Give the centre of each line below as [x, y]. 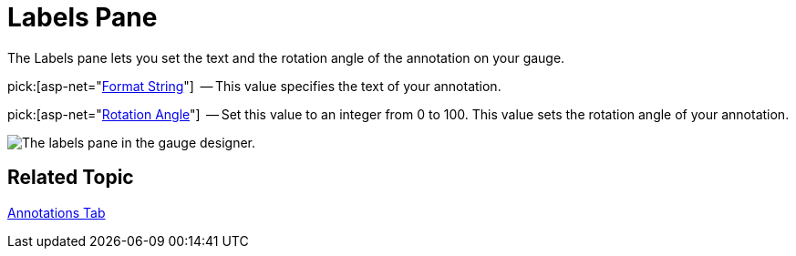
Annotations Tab [57, 212]
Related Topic [71, 178]
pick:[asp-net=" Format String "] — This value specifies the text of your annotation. [254, 86]
